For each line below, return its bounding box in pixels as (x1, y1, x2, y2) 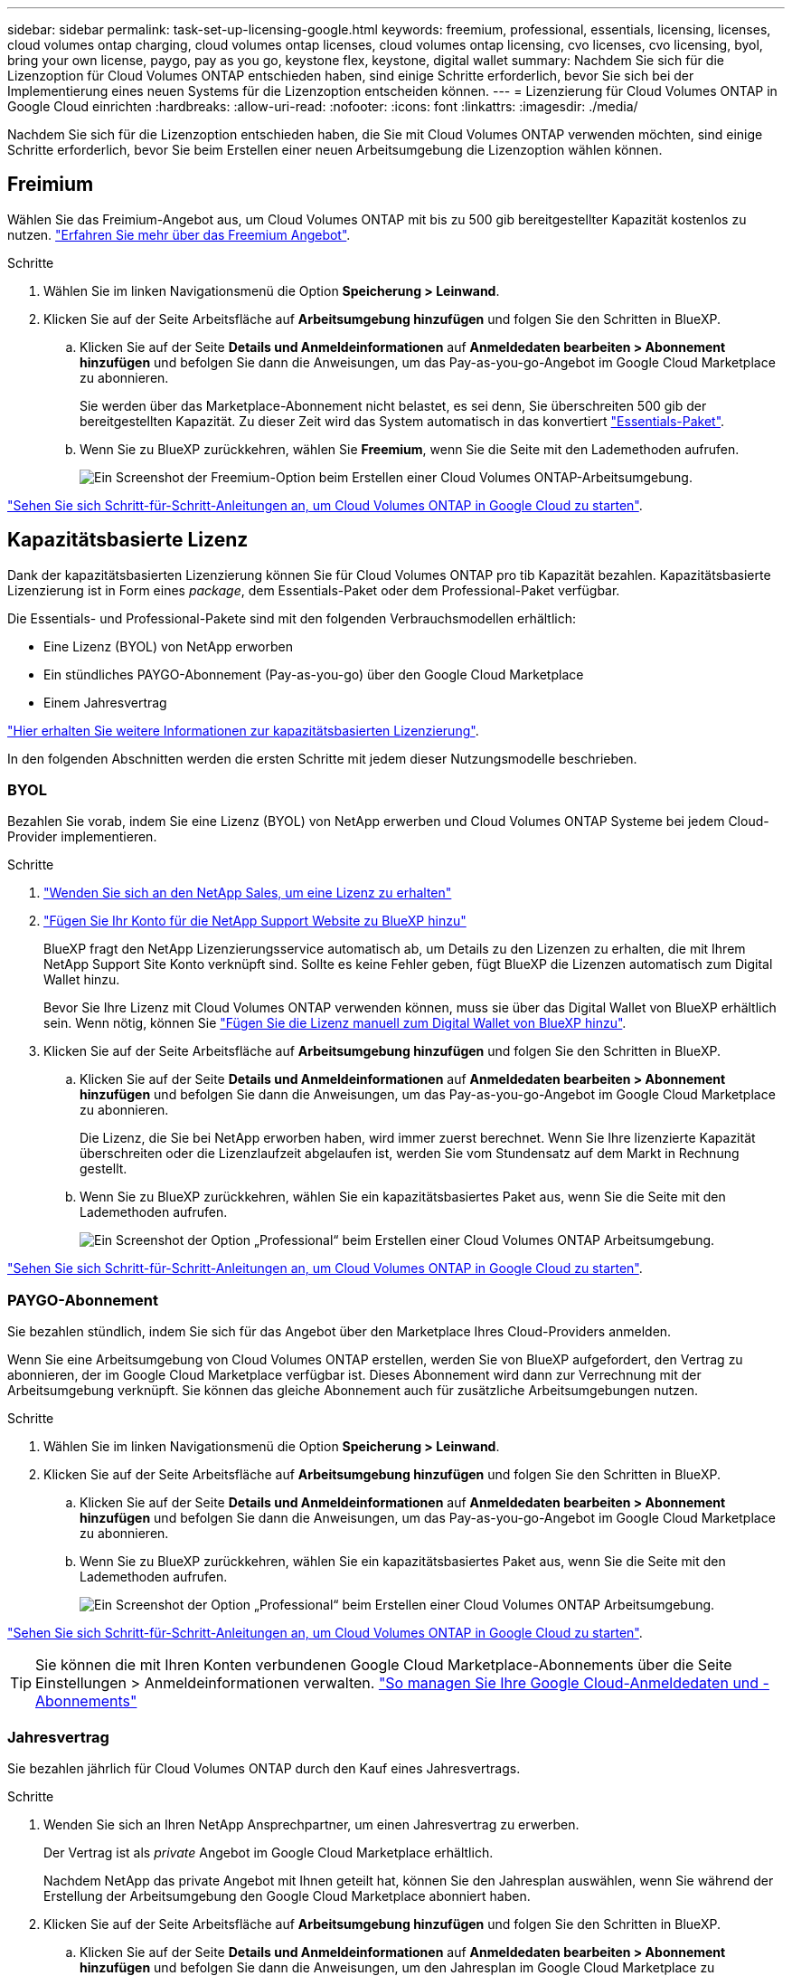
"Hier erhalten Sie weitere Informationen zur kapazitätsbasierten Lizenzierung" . (7, 722, 479, 738)
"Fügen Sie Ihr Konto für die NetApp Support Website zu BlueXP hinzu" (43, 913, 467, 929)
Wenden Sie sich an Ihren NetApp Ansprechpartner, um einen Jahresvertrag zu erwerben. (43, 1816, 580, 1832)
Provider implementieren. (7, 829, 157, 845)
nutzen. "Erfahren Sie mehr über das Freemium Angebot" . (7, 226, 351, 242)
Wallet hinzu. (43, 972, 120, 988)
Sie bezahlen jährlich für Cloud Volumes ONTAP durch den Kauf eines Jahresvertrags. (7, 1760, 521, 1776)
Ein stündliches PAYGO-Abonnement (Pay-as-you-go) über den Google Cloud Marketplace (43, 666, 584, 682)
